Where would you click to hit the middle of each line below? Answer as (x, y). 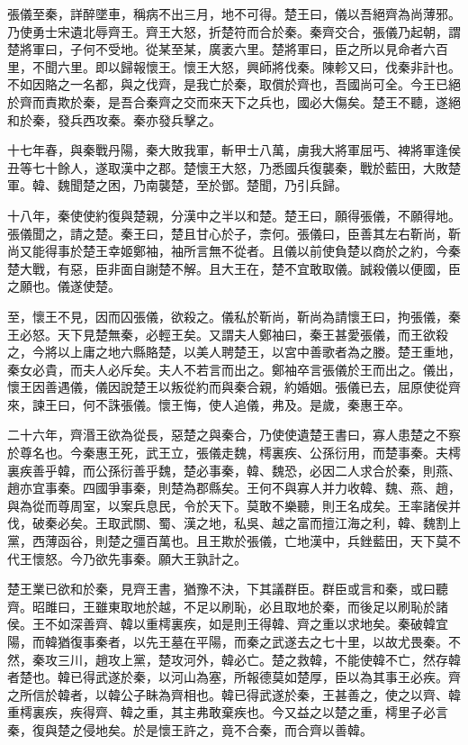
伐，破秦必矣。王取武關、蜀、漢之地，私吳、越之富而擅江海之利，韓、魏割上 (234, 523)
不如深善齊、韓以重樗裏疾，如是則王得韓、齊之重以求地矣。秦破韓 (240, 624)
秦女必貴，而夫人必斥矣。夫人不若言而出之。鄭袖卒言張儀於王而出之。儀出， (234, 369)
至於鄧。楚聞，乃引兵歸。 (271, 185)
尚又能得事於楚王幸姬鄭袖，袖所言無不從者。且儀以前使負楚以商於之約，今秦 (234, 251)
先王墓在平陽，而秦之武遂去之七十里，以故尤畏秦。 (297, 641)
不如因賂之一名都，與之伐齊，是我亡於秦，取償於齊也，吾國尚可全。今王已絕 (234, 84)
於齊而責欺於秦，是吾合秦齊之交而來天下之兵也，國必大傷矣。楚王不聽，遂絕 (234, 101)
